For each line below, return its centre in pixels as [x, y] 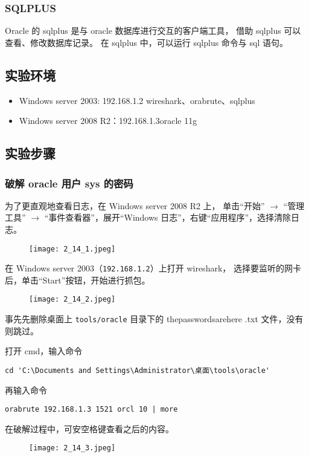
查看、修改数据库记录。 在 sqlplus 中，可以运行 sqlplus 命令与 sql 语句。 [146, 42]
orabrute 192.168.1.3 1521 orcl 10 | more [91, 410]
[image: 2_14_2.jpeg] [72, 300]
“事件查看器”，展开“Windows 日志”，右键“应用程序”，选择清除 [168, 217]
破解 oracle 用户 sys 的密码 [69, 183]
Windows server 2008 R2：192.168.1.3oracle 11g [108, 121]
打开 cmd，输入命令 [44, 351]
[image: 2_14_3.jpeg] [72, 448]
